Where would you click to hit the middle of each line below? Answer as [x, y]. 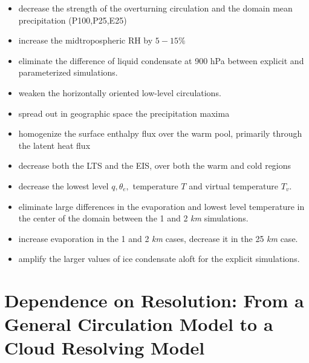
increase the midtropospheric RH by [86, 40]
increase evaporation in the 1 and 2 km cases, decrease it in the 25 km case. [158, 238]
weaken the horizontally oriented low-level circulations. [120, 92]
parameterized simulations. [68, 72]
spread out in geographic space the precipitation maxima [124, 113]
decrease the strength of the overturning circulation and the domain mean [155, 8]
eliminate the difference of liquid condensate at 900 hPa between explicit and [161, 60]
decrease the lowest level [63, 185]
